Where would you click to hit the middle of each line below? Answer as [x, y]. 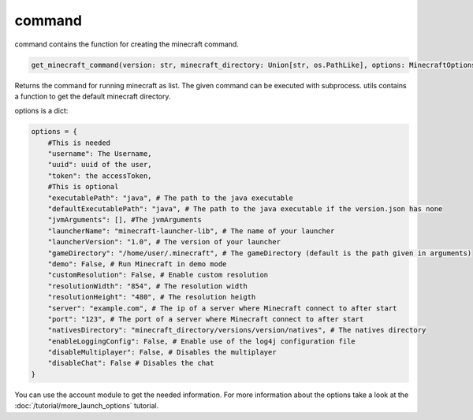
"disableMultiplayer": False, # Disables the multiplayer [162, 352]
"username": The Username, [100, 154]
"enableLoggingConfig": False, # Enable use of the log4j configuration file [202, 341]
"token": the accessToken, [100, 176]
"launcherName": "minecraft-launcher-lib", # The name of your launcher [191, 231]
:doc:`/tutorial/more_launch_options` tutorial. [87, 406]
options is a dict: [41, 111]
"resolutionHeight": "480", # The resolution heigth [152, 297]
